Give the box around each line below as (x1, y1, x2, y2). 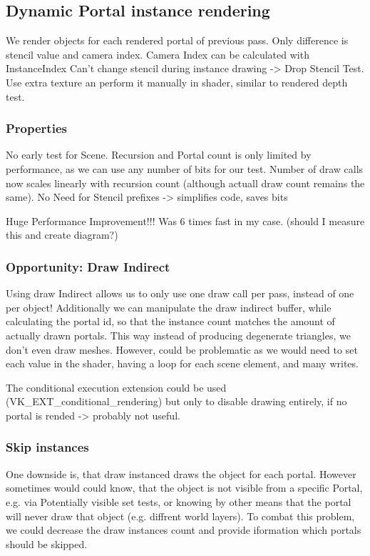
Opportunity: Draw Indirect (6, 257, 170, 275)
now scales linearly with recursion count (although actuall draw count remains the (6, 175, 365, 190)
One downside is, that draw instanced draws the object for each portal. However (6, 466, 356, 481)
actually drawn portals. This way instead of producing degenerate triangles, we (6, 327, 351, 342)
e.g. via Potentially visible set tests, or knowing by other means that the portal (6, 494, 351, 509)
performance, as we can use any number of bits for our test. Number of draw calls (6, 161, 364, 176)
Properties (6, 119, 67, 137)
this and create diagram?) (6, 227, 118, 242)
